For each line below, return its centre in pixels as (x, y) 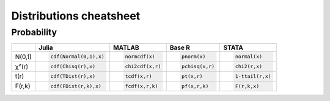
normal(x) (249, 57)
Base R (180, 47)
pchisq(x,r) (198, 67)
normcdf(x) (140, 57)
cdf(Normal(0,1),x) (78, 57)
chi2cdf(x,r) (143, 67)
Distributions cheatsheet (76, 16)
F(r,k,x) (247, 86)
